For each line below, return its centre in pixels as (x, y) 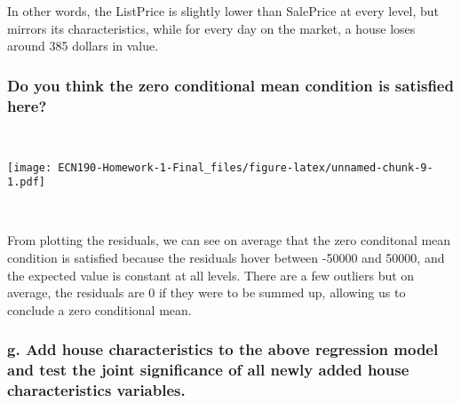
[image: (30, 167)
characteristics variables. (96, 390)
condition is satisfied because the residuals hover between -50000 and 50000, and (226, 258)
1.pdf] (26, 182)
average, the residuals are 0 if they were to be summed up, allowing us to (207, 292)
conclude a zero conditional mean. (99, 309)
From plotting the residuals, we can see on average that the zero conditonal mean (229, 240)
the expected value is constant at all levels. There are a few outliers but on (211, 275)
